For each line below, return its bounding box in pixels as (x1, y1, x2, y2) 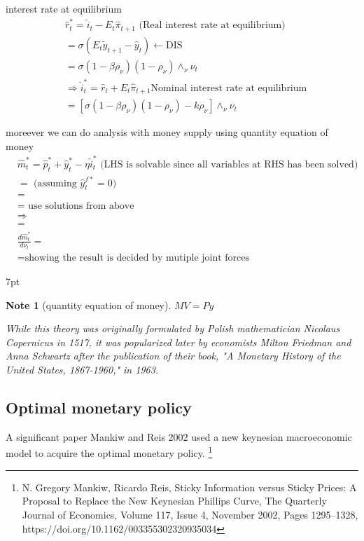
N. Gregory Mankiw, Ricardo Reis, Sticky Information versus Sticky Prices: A (22, 479, 357, 494)
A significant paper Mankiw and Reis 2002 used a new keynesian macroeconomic (6, 429, 352, 444)
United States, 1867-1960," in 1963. (6, 362, 159, 377)
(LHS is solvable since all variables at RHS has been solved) (100, 160, 358, 170)
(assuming (34, 178, 77, 189)
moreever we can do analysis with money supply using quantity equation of (6, 125, 328, 139)
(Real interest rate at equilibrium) (139, 20, 286, 31)
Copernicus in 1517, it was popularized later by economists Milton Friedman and (6, 334, 351, 349)
